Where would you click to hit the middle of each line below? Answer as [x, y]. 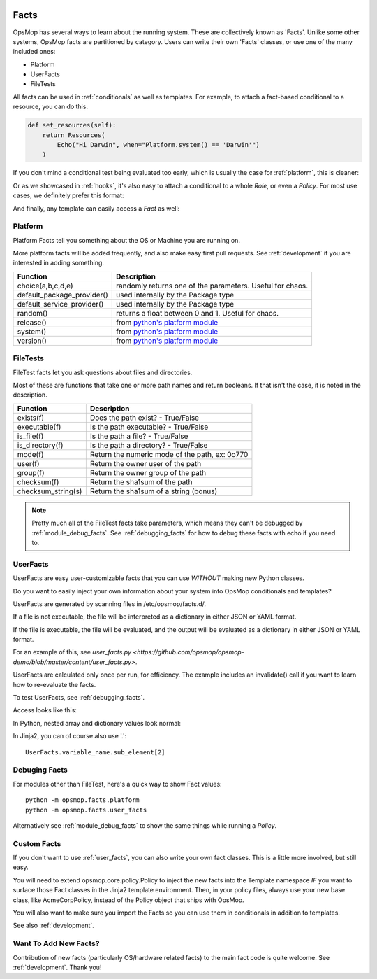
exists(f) [31, 418]
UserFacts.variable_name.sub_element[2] [95, 752]
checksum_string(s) [50, 491]
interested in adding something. [59, 263]
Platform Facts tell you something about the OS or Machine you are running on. [127, 240]
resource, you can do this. [51, 107]
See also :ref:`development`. [53, 925]
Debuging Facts [40, 770]
